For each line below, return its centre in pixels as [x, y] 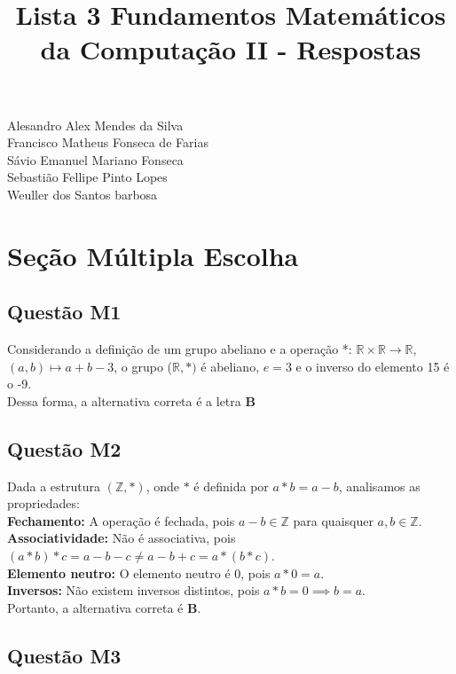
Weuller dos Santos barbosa [83, 194]
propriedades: [43, 503]
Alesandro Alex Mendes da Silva [95, 125]
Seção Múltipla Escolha [153, 255]
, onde [163, 486]
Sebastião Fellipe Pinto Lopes [87, 177]
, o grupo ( [143, 366]
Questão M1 [64, 312]
